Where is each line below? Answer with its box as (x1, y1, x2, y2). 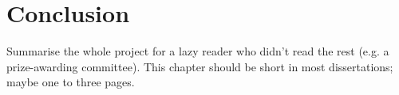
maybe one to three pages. (6, 74, 135, 90)
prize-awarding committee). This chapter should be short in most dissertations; (6, 58, 393, 74)
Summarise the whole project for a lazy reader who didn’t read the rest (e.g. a (6, 43, 389, 59)
